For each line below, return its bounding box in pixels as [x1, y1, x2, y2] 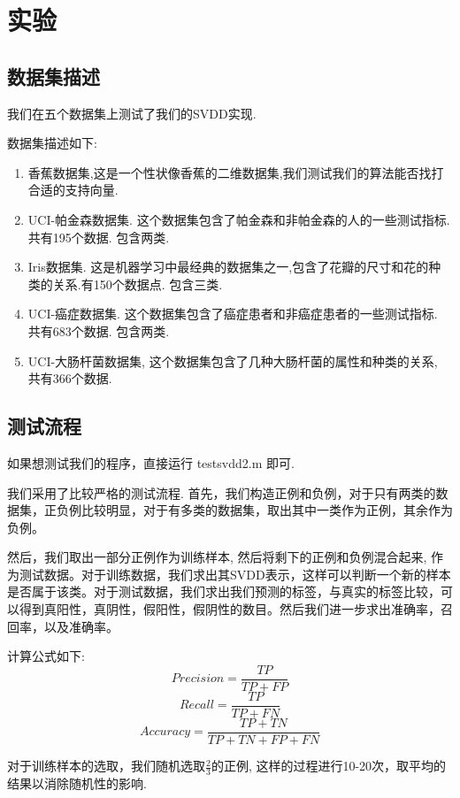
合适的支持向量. [27, 180, 119, 199]
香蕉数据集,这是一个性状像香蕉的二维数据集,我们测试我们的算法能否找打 [27, 163, 444, 181]
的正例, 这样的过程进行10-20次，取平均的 [211, 756, 447, 775]
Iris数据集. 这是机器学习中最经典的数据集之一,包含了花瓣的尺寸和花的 [27, 257, 429, 276]
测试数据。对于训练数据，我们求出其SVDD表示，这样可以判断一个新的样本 [19, 564, 451, 583]
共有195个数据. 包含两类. [27, 227, 170, 246]
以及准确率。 [43, 617, 119, 635]
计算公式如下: [7, 647, 85, 665]
